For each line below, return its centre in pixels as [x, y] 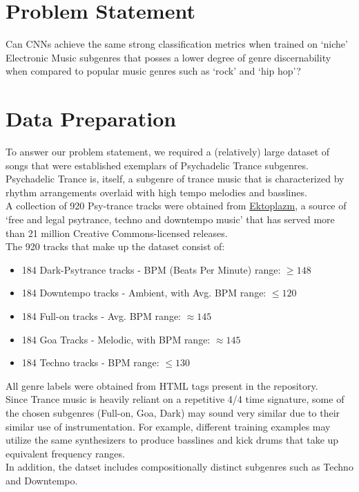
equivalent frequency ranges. [65, 453]
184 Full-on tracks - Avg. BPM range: [101, 315]
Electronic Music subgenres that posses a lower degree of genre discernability [168, 57]
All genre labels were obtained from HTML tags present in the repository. [162, 385]
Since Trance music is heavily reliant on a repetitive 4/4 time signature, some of [175, 399]
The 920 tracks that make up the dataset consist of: [115, 246]
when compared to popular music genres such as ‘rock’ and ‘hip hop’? [153, 71]
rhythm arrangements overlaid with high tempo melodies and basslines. [156, 192]
